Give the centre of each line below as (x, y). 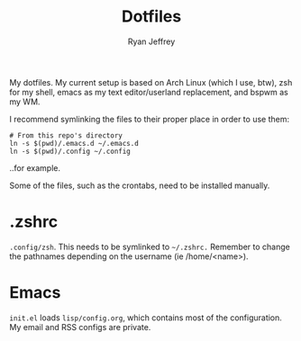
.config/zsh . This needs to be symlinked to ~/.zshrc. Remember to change (150, 247)
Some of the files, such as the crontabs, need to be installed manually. (140, 185)
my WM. (25, 102)
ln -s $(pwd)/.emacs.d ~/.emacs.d (74, 143)
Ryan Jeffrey (151, 41)
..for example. (35, 167)
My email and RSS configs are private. (80, 327)
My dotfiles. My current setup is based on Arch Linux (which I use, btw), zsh (151, 82)
